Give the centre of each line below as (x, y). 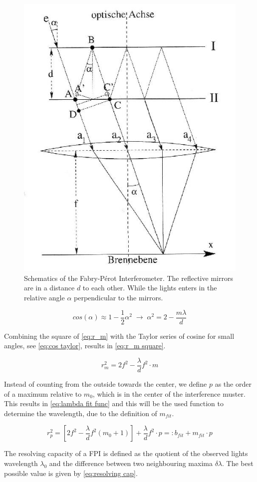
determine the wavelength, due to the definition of (81, 413)
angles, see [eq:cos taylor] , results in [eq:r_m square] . (85, 346)
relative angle (44, 298)
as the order (233, 383)
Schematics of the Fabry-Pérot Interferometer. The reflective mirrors (128, 278)
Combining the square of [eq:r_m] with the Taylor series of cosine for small (119, 336)
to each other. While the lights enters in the (150, 288)
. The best (238, 463)
